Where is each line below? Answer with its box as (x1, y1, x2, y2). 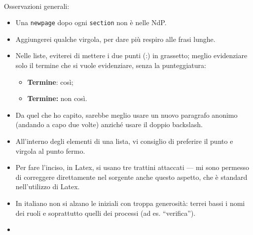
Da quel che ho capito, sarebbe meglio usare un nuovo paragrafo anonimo (15, 109, 238, 120)
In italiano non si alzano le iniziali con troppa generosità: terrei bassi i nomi (15, 198, 245, 208)
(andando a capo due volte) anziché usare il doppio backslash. (15, 119, 203, 130)
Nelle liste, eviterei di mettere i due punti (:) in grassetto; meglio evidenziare (15, 50, 248, 61)
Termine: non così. (27, 93, 87, 103)
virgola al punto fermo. (15, 145, 85, 156)
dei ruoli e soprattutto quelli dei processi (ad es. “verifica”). (15, 207, 196, 218)
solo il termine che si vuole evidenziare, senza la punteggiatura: (15, 60, 206, 70)
